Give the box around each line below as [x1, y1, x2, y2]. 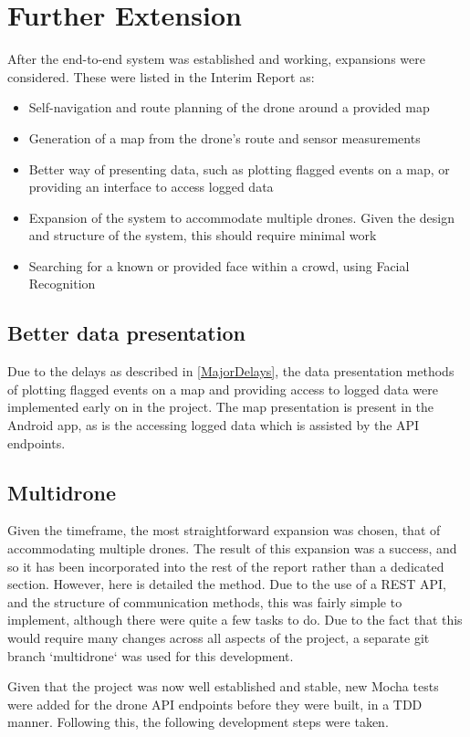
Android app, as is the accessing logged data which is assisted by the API [7, 416, 420, 435]
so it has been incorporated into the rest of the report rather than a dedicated [7, 556, 444, 575]
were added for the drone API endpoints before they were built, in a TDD [7, 694, 423, 713]
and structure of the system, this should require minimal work [28, 226, 377, 245]
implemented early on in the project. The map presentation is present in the [7, 397, 434, 416]
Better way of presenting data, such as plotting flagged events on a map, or [28, 159, 450, 178]
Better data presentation [7, 319, 245, 347]
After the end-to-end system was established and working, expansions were [7, 49, 425, 68]
